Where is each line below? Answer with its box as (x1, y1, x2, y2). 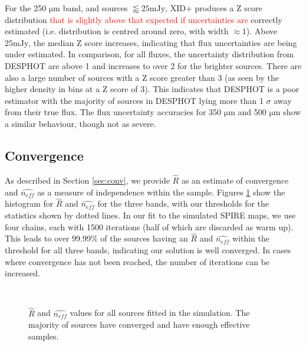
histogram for (5, 197, 54, 210)
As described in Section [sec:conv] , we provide (5, 174, 170, 186)
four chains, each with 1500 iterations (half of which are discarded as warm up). (5, 220, 294, 233)
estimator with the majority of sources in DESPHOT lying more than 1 (5, 94, 264, 106)
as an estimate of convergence (181, 174, 289, 186)
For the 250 (5, 2, 47, 14)
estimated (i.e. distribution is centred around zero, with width (5, 25, 229, 37)
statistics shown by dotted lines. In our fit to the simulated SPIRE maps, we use (5, 208, 296, 221)
